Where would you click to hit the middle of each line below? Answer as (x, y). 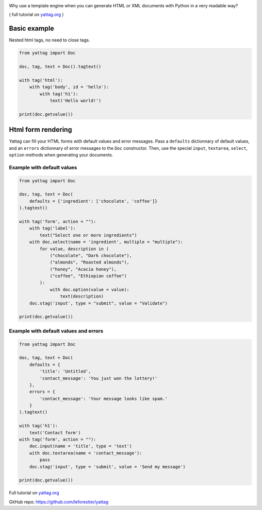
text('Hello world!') (75, 101)
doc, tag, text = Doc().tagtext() (60, 67)
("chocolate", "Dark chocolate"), (91, 255)
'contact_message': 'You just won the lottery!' (98, 378)
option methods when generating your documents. (61, 155)
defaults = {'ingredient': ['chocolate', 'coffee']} (93, 201)
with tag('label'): (53, 228)
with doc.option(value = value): (90, 290)
